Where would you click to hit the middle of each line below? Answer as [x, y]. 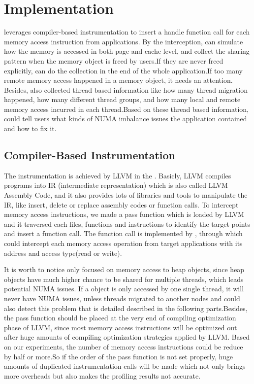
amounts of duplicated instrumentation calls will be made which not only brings [125, 366]
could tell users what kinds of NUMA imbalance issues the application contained [126, 119]
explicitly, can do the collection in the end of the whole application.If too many [123, 70]
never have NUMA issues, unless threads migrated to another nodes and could [122, 298]
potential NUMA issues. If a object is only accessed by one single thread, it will [124, 289]
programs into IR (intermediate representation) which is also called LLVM [116, 185]
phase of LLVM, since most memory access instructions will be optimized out [121, 327]
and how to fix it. [30, 128]
